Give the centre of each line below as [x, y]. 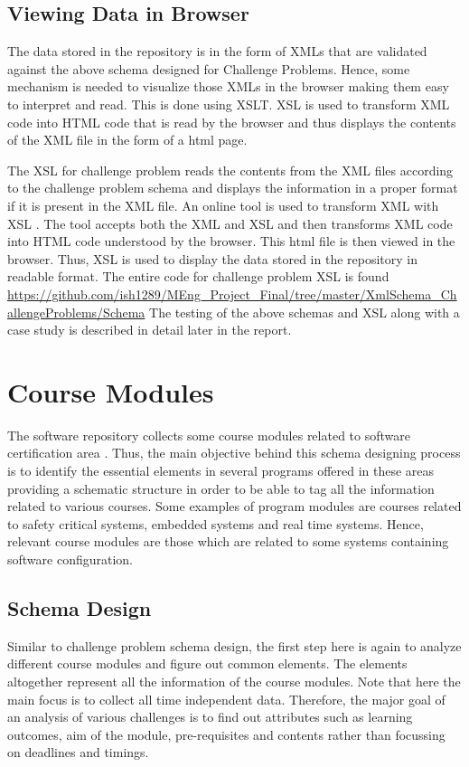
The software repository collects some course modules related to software [209, 435]
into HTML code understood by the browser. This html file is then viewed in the [231, 241]
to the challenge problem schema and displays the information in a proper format [233, 188]
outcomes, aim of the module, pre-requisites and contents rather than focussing [226, 734]
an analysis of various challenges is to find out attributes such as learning [210, 717]
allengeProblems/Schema [76, 312]
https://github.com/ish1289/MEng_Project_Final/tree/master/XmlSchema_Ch [232, 294]
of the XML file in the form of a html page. [127, 140]
